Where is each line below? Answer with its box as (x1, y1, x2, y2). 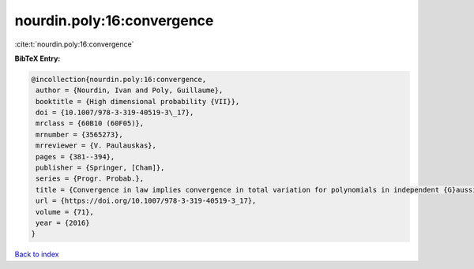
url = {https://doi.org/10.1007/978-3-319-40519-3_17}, (36, 196, 257, 205)
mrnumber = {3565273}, (36, 130, 124, 139)
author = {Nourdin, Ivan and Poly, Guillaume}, (36, 86, 224, 95)
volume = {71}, (36, 207, 95, 216)
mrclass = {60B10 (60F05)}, (36, 119, 145, 128)
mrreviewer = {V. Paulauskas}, (36, 141, 157, 150)
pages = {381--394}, (36, 152, 115, 161)
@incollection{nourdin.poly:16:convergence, (31, 75, 207, 84)
